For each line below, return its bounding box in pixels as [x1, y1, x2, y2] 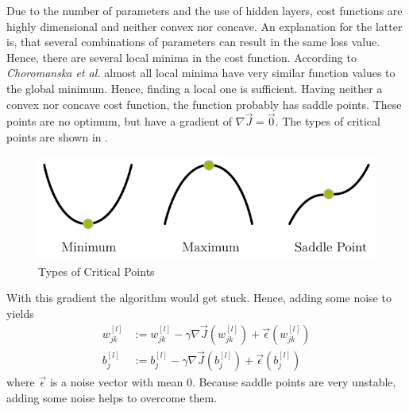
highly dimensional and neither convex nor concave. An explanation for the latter [6, 17, 403, 34]
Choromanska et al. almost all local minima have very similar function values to [6, 64, 395, 81]
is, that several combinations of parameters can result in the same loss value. [6, 33, 380, 50]
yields [6, 304, 34, 321]
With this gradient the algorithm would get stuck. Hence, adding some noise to [6, 289, 392, 306]
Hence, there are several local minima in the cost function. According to [6, 48, 357, 65]
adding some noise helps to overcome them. [6, 389, 218, 405]
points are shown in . [6, 128, 109, 145]
